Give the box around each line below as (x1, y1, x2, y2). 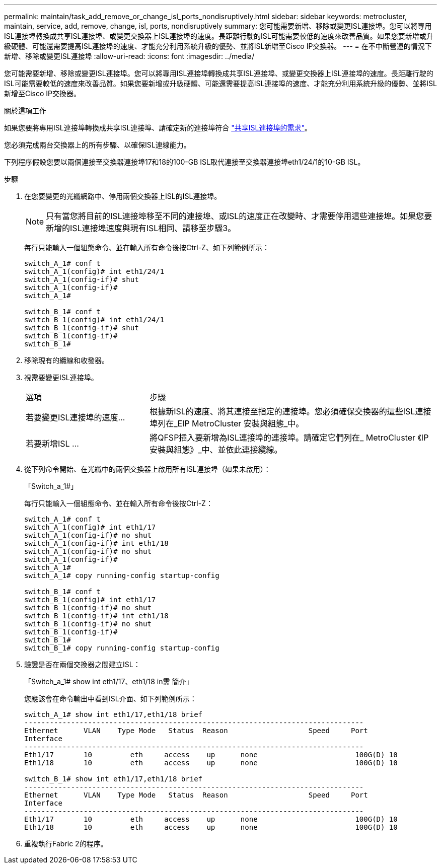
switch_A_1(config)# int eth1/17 (24, 523, 156, 531)
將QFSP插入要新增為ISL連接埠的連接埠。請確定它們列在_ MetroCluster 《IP (150, 432, 429, 443)
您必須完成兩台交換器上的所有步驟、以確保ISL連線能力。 (4, 140, 191, 149)
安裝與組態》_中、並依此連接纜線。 (150, 445, 282, 455)
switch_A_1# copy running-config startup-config (24, 571, 219, 580)
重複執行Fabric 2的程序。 (24, 839, 108, 848)
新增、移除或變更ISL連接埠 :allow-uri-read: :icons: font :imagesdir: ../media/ (4, 52, 255, 60)
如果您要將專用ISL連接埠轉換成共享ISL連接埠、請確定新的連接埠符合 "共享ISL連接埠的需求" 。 (4, 123, 312, 132)
